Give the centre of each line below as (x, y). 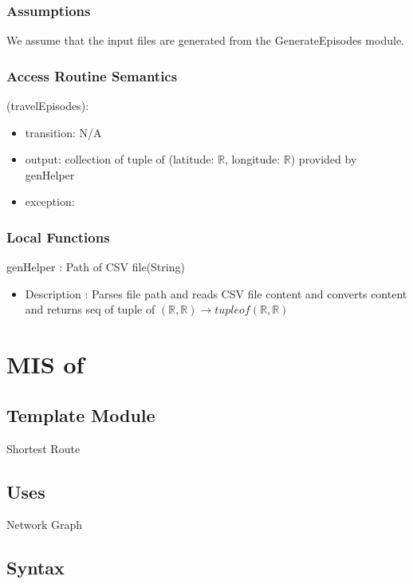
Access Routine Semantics (92, 75)
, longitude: (252, 159)
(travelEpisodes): (48, 106)
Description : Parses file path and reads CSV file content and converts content (216, 293)
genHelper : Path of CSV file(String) (96, 267)
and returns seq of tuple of (90, 309)
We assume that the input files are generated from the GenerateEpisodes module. (205, 40)
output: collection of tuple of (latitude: (120, 159)
